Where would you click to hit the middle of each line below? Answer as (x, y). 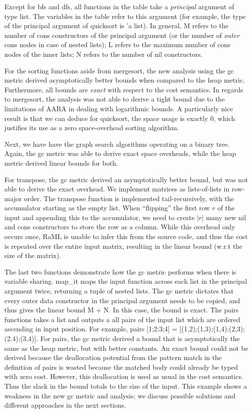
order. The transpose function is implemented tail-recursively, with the (129, 198)
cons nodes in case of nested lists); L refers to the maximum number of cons (118, 44)
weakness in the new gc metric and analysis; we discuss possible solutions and (120, 395)
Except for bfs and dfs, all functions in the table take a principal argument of (119, 6)
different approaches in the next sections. (65, 405)
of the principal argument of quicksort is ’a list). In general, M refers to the (117, 26)
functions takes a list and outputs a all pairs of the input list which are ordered (122, 319)
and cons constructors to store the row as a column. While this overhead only (120, 227)
